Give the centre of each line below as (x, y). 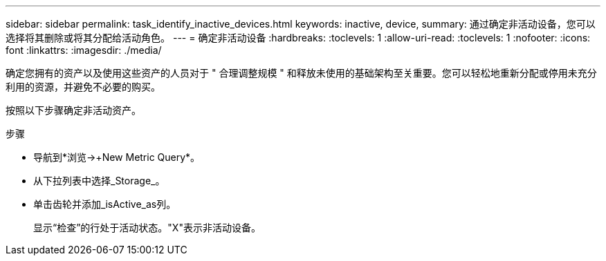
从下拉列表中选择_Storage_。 (99, 181)
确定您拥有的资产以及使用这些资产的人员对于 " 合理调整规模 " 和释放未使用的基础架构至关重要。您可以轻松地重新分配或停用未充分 (301, 73)
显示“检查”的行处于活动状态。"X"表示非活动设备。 (147, 228)
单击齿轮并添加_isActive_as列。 (105, 204)
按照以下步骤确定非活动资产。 (73, 110)
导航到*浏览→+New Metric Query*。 (117, 157)
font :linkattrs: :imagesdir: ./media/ (84, 50)
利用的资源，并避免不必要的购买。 (83, 87)
